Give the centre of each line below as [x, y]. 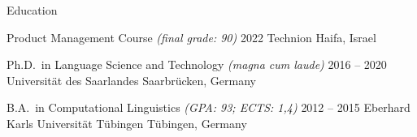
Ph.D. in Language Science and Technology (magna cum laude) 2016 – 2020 [197, 64]
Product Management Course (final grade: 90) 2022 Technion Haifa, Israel [191, 37]
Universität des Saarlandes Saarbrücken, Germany [132, 80]
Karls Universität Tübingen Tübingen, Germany [127, 123]
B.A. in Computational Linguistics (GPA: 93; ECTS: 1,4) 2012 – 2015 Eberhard [208, 107]
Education [32, 10]
